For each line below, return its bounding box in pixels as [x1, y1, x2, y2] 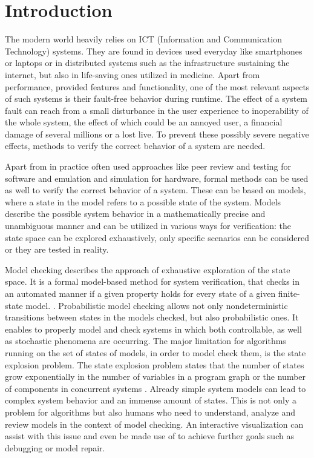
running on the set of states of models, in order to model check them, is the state [5, 346, 306, 359]
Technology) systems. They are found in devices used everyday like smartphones [5, 44, 303, 57]
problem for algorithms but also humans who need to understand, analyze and [5, 405, 296, 418]
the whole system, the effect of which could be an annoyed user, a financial [5, 116, 283, 128]
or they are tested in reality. [5, 243, 109, 256]
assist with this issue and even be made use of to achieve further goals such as [5, 430, 294, 442]
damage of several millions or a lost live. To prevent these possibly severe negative [5, 127, 309, 140]
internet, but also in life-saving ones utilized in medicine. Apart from [5, 68, 260, 81]
